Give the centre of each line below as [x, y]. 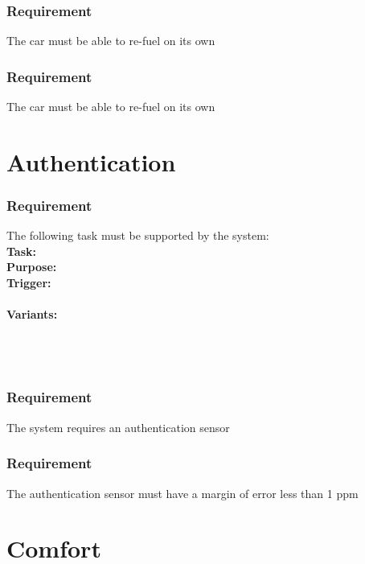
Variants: [32, 314]
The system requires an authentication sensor [118, 427]
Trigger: [29, 282]
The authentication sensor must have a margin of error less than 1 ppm [182, 493]
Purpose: [32, 267]
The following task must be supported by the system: [138, 235]
